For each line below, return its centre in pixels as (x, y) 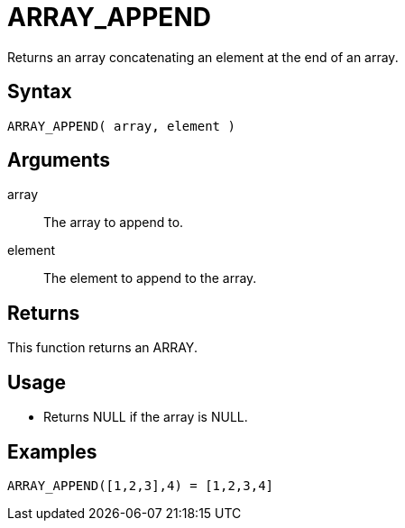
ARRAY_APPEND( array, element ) (121, 126)
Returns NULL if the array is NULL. (146, 417)
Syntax (40, 92)
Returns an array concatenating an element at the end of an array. (203, 57)
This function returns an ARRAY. (102, 348)
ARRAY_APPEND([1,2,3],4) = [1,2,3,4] (141, 485)
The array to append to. (114, 223)
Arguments (59, 160)
